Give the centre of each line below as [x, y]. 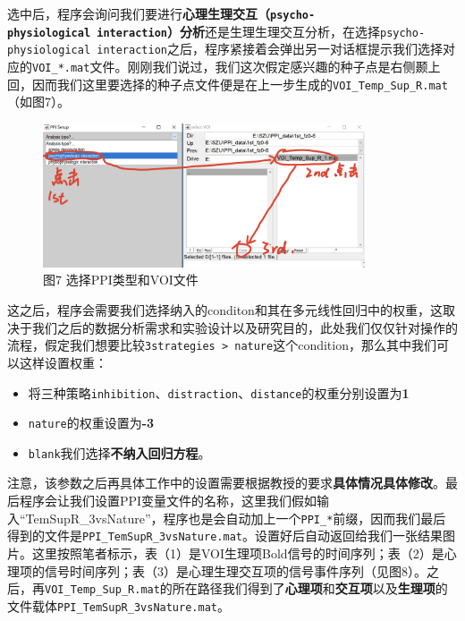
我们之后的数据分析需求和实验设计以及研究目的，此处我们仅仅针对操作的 [245, 327]
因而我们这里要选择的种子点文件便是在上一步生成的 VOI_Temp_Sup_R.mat [240, 84]
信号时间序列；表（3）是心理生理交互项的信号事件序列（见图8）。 [235, 570]
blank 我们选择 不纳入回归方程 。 [119, 452]
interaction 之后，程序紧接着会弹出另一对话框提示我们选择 [270, 49]
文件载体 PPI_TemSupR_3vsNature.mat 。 [118, 605]
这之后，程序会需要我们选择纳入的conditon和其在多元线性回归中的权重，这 [225, 310]
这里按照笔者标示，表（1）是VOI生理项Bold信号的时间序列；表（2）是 [238, 553]
